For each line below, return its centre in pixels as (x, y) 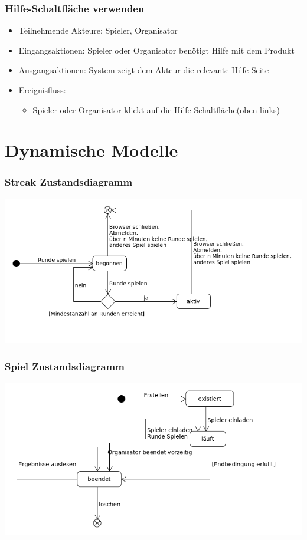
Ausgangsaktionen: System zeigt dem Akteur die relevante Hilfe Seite (144, 70)
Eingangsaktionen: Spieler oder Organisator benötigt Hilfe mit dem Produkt (156, 50)
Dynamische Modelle (92, 150)
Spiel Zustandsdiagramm (65, 366)
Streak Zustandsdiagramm (69, 182)
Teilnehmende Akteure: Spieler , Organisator (98, 30)
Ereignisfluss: (42, 90)
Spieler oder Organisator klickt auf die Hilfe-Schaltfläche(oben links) (156, 109)
